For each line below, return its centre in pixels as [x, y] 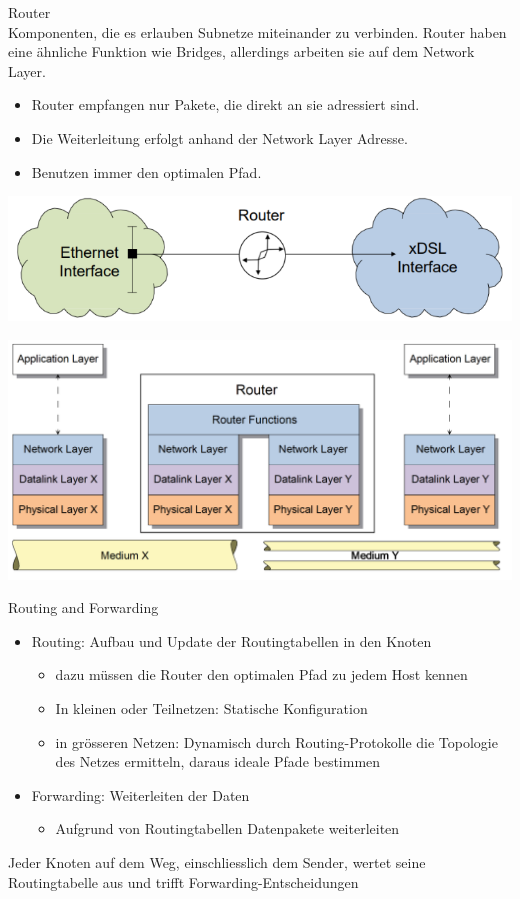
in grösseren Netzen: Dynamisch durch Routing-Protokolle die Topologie [276, 741]
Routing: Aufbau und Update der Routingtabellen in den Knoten [231, 640]
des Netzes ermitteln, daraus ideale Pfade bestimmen [218, 761]
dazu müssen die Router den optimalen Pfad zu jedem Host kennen [261, 674]
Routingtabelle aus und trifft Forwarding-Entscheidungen [183, 881]
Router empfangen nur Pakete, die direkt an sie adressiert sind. [225, 104]
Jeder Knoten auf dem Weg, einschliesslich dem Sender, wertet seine [217, 861]
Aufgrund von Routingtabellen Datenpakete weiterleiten [227, 828]
